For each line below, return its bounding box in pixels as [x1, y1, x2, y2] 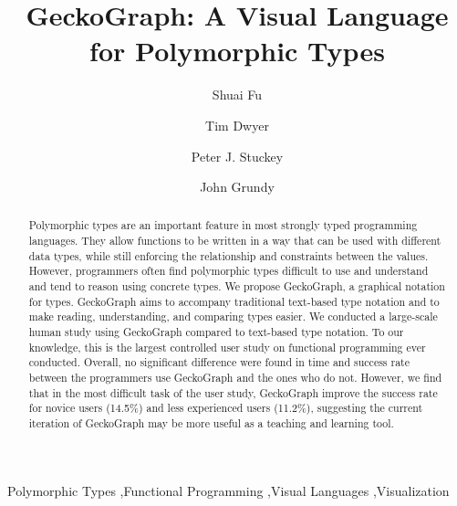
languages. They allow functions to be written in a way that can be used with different [28, 233, 441, 248]
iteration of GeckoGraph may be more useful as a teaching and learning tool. [28, 416, 394, 431]
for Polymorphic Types [89, 32, 385, 69]
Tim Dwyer [205, 115, 269, 134]
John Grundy [200, 177, 275, 196]
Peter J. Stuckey [191, 146, 284, 165]
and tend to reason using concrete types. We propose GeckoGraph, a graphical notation [28, 279, 445, 294]
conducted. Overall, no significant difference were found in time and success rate [28, 354, 410, 370]
